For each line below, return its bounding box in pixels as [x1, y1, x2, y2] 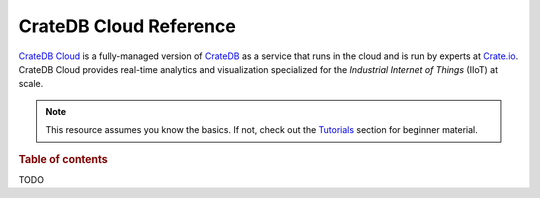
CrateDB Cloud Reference [18, 15, 237, 37]
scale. [18, 78, 44, 90]
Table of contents [18, 152, 109, 166]
